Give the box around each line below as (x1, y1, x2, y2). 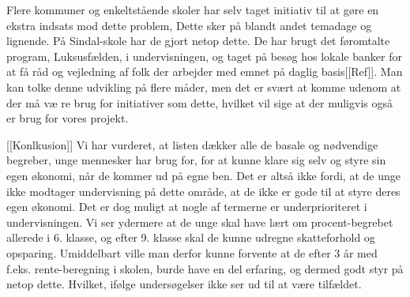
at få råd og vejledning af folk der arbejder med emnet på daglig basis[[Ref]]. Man (6, 63, 403, 80)
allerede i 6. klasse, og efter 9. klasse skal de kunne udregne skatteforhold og (6, 229, 375, 246)
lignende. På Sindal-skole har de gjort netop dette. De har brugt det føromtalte (6, 32, 390, 49)
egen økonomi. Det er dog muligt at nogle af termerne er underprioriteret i (6, 198, 367, 215)
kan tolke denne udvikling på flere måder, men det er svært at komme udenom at (6, 78, 401, 95)
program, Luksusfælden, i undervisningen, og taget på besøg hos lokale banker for (6, 47, 402, 64)
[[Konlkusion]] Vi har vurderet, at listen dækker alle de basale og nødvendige (6, 136, 378, 152)
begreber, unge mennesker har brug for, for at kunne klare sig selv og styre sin (6, 152, 386, 168)
